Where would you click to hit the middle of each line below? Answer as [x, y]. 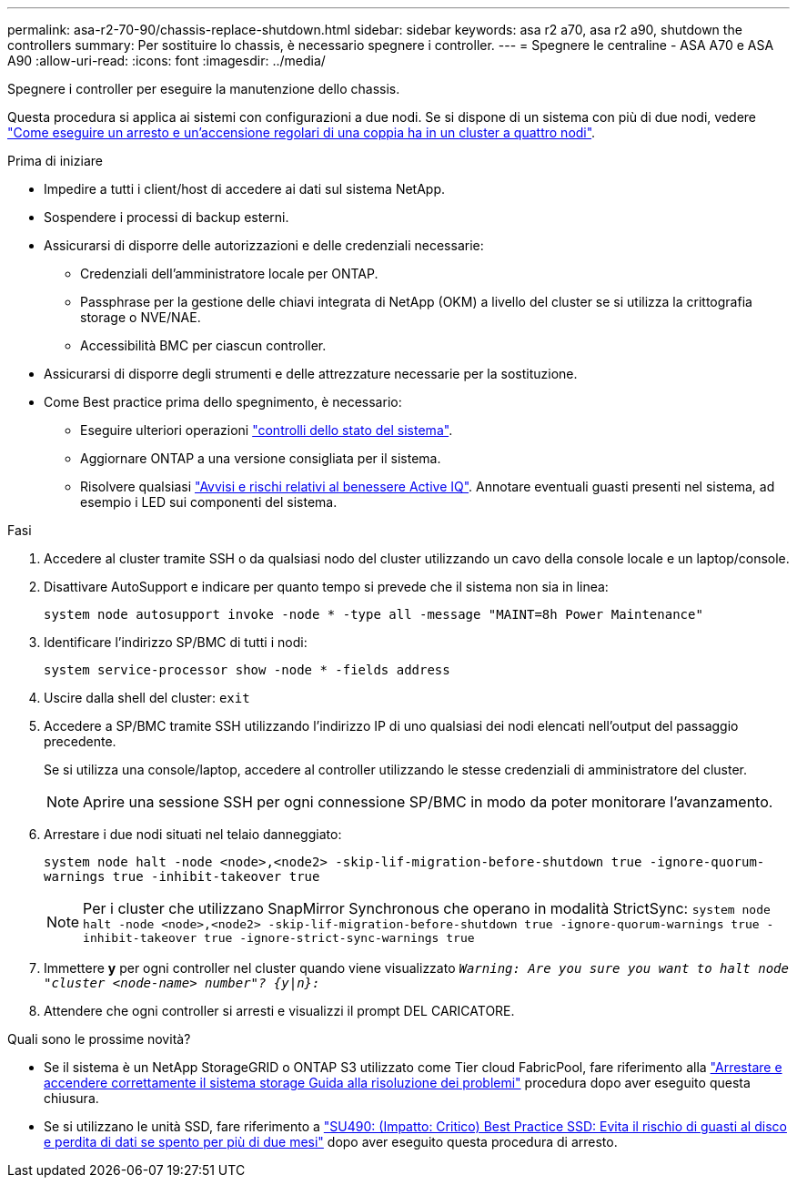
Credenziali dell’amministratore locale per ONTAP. [229, 273]
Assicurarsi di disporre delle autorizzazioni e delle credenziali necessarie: [264, 245]
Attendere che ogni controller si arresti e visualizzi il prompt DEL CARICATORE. [279, 1011]
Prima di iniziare [55, 161]
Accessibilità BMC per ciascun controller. [203, 345]
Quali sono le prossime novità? [99, 1039]
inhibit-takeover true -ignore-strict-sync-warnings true [279, 938]
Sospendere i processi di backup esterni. [166, 217]
